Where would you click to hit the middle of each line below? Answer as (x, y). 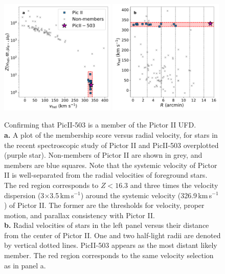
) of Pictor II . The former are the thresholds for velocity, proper (104, 205)
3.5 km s (62, 195)
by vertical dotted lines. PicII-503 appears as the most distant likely (111, 245)
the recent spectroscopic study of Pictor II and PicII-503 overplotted (111, 145)
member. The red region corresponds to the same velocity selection (109, 255)
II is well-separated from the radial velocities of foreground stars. (106, 175)
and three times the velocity (174, 185)
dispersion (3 (24, 195)
